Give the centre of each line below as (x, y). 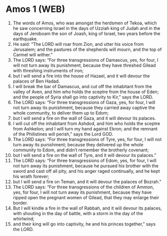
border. (20, 203)
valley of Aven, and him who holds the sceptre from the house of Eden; (86, 92)
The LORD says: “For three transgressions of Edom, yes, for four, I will (84, 160)
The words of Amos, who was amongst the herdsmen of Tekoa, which (85, 23)
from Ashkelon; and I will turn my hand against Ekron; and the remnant (85, 128)
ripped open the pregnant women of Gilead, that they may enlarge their (86, 197)
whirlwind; (23, 219)
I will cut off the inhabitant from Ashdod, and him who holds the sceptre (86, 123)
